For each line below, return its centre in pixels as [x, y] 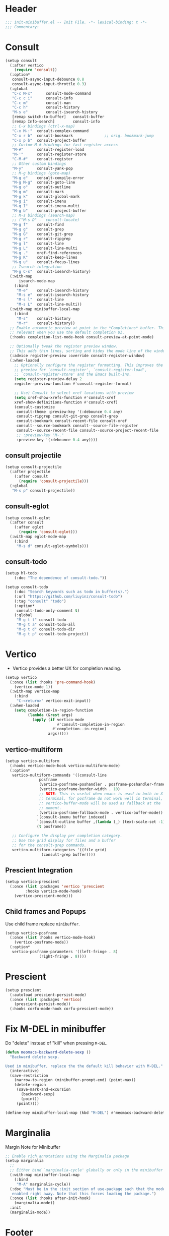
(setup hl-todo [21, 573]
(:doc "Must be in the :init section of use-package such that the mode [88, 1189]
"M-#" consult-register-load [48, 150]
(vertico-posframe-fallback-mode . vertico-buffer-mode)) [101, 812]
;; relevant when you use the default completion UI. [67, 333]
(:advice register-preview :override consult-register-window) [77, 356]
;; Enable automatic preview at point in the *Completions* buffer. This [89, 328]
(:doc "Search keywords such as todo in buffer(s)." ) [72, 592]
